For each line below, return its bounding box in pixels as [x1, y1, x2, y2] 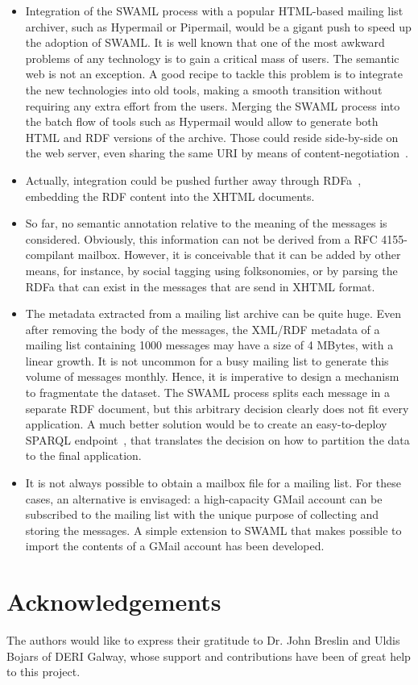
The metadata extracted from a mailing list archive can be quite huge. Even [25, 305, 402, 322]
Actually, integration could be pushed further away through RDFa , [25, 171, 362, 188]
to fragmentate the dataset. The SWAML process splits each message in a [25, 384, 391, 401]
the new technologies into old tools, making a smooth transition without [25, 81, 383, 98]
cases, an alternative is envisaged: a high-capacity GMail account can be [25, 490, 383, 507]
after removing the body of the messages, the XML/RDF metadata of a [25, 320, 380, 337]
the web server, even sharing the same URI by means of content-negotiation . [25, 144, 408, 161]
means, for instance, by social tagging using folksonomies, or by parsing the [25, 261, 398, 278]
